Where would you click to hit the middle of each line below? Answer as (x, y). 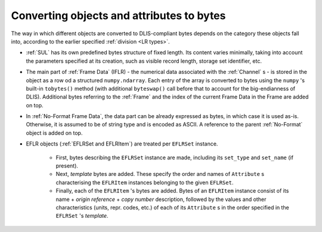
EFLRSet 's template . (82, 216)
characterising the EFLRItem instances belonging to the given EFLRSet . (145, 182)
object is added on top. (54, 133)
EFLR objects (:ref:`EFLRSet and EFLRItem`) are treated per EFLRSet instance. (122, 144)
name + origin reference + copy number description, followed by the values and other (161, 199)
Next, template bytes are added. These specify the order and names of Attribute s (160, 174)
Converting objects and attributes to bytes (118, 16)
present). (67, 166)
